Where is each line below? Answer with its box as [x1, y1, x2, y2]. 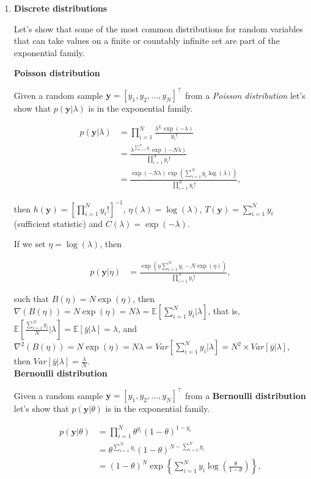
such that [13, 292, 49, 304]
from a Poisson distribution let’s [185, 88, 306, 101]
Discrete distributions [13, 2, 108, 14]
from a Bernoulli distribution [185, 389, 306, 402]
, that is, [208, 304, 240, 317]
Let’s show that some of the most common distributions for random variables [13, 22, 303, 35]
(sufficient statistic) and [13, 217, 103, 229]
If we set [13, 237, 46, 250]
